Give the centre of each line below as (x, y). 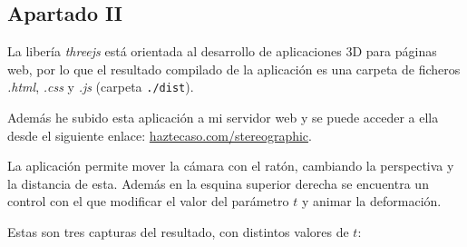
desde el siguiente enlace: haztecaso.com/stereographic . (160, 135)
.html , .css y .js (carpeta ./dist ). (101, 87)
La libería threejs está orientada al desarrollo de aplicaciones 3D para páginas (222, 51)
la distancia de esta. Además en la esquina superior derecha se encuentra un (218, 183)
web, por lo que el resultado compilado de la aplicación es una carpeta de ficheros (234, 69)
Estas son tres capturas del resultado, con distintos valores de (178, 232)
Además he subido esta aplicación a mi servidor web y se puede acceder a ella (223, 118)
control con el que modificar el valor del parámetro (148, 201)
